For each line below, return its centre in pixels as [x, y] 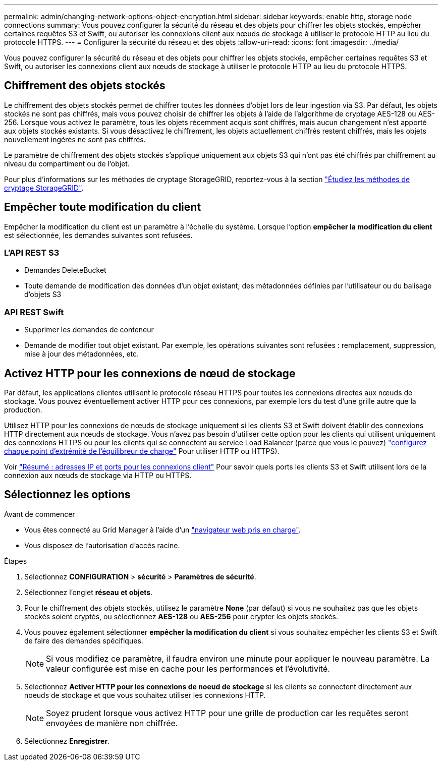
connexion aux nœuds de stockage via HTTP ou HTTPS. [98, 476]
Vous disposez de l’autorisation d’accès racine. [102, 545]
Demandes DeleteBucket [65, 270]
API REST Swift [34, 312]
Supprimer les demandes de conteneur [89, 330]
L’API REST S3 [32, 253]
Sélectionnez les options [67, 495]
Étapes [16, 561]
